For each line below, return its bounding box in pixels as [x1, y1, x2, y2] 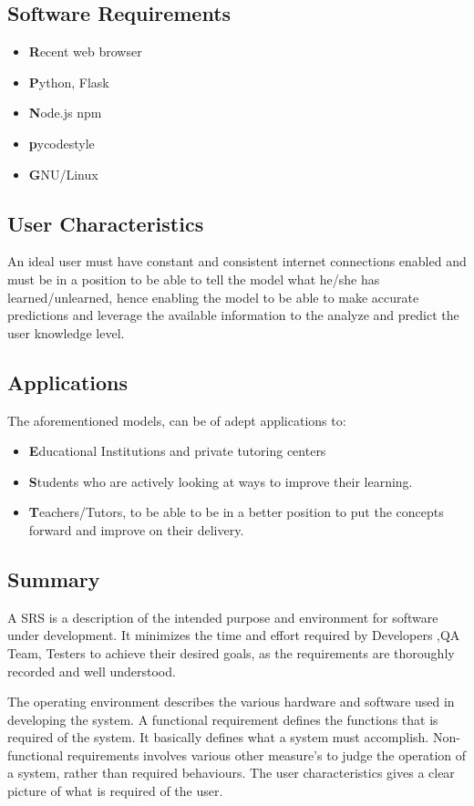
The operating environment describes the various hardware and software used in [7, 692, 455, 711]
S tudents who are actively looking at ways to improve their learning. [28, 471, 413, 491]
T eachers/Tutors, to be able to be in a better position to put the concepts [28, 502, 444, 522]
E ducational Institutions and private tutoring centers [28, 441, 326, 460]
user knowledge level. [7, 323, 125, 342]
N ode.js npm [28, 103, 102, 122]
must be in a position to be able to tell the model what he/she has [7, 269, 380, 288]
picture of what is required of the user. [7, 781, 223, 801]
